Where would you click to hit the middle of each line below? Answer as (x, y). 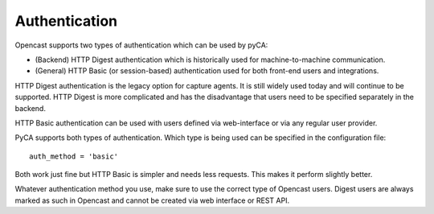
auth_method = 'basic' (74, 156)
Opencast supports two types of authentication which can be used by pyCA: (141, 45)
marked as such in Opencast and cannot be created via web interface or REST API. (152, 200)
